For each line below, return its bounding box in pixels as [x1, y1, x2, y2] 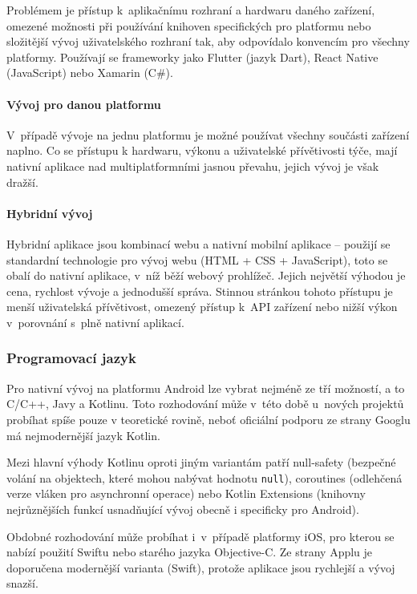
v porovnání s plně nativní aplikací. [6, 313, 184, 330]
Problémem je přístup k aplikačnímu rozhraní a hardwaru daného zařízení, [6, 2, 375, 18]
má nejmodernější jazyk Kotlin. [6, 426, 160, 443]
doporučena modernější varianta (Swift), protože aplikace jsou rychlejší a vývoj [6, 559, 395, 576]
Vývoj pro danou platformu [6, 95, 161, 112]
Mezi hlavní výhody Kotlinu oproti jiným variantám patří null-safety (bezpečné [6, 454, 396, 471]
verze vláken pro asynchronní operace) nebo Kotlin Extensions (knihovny [6, 485, 366, 502]
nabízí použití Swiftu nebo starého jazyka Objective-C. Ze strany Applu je [6, 543, 373, 560]
